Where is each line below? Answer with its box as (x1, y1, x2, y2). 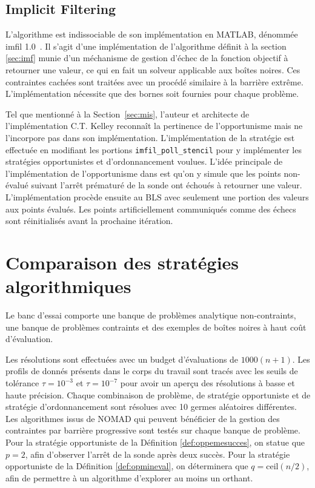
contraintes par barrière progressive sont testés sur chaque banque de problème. (5, 424, 300, 437)
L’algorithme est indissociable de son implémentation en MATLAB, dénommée (5, 28, 298, 41)
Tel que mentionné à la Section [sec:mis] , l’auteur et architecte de (5, 107, 250, 120)
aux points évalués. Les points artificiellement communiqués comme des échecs (5, 202, 296, 215)
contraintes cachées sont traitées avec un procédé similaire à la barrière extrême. (5, 75, 303, 88)
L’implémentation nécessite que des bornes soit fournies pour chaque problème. (5, 87, 299, 100)
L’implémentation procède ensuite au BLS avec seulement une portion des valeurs (5, 190, 309, 203)
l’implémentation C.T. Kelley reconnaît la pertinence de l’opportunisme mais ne (5, 119, 303, 132)
